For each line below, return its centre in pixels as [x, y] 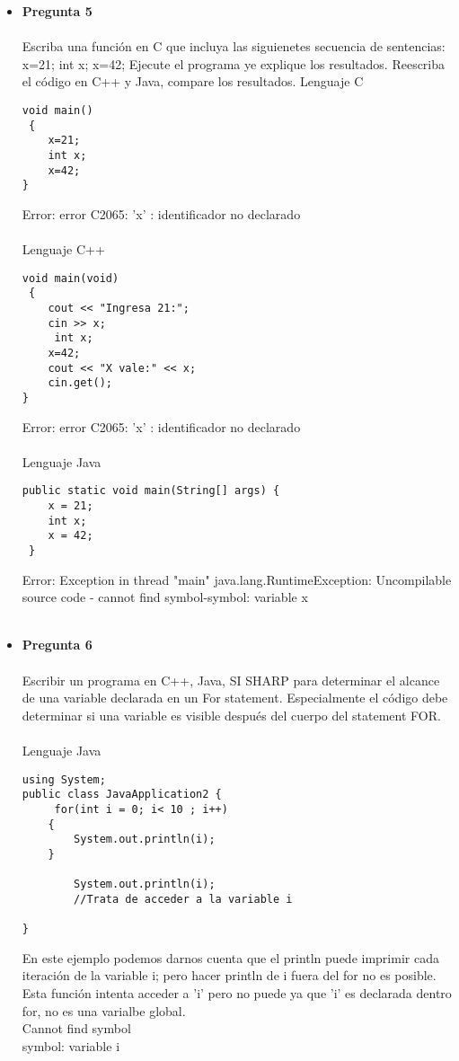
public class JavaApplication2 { [122, 795]
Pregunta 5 [57, 11]
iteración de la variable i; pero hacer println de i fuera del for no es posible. [229, 975]
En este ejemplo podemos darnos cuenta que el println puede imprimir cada [230, 957]
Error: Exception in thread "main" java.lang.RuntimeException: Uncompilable [237, 579]
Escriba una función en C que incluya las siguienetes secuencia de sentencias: [234, 46]
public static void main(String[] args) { [151, 491]
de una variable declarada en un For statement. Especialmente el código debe [235, 698]
